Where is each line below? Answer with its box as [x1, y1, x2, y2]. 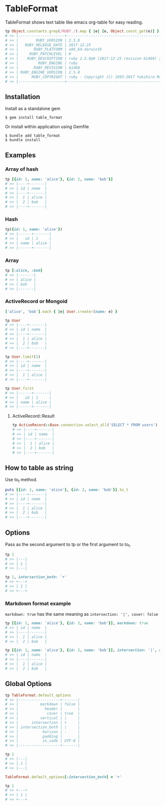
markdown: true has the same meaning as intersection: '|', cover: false [5, 611, 159, 617]
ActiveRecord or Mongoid [5, 298, 68, 305]
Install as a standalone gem [5, 106, 60, 112]
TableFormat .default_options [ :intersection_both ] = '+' [5, 775, 122, 779]
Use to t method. [5, 477, 38, 484]
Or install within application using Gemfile [5, 124, 89, 130]
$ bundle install [5, 138, 41, 143]
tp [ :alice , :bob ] [5, 268, 43, 273]
